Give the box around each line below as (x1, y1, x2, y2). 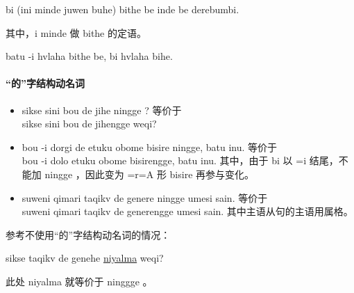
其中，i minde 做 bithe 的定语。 (6, 25, 146, 40)
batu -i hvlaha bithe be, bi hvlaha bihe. (6, 49, 173, 63)
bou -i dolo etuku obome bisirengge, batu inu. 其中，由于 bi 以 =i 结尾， (22, 153, 339, 168)
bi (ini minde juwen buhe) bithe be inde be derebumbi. (6, 2, 239, 16)
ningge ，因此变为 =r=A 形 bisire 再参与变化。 (44, 166, 255, 181)
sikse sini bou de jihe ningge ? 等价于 (22, 102, 182, 117)
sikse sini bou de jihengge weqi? (22, 116, 157, 131)
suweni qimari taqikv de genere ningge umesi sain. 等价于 (22, 190, 268, 205)
